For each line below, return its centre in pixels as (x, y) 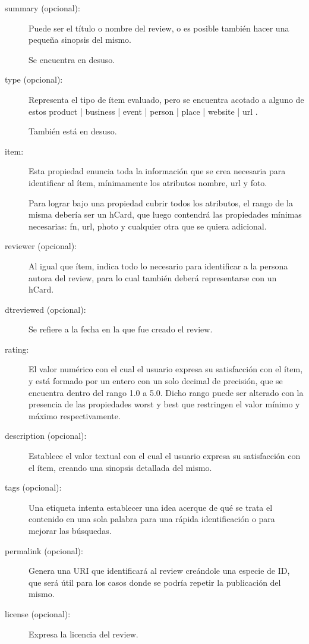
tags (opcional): (33, 487)
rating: (17, 349)
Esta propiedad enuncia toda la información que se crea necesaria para (157, 171)
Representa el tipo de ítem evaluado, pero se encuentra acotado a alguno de (166, 99)
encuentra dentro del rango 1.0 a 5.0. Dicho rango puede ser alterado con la (166, 392)
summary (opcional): (42, 8)
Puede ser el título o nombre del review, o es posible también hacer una (159, 28)
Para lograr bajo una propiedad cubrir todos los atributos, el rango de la (161, 202)
